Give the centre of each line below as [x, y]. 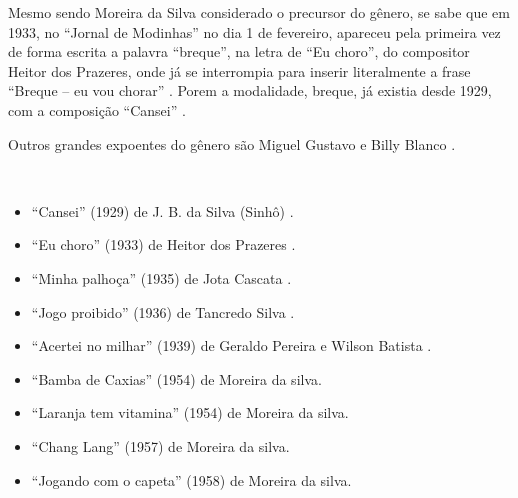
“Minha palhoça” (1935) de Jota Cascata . [161, 277]
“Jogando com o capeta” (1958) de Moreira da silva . [191, 479]
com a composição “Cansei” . [97, 109]
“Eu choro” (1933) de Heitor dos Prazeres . [163, 244]
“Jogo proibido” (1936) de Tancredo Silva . [163, 311]
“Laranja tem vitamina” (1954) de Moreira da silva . [190, 412]
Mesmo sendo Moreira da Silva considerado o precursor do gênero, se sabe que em [259, 12]
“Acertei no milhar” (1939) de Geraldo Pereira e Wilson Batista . [231, 345]
